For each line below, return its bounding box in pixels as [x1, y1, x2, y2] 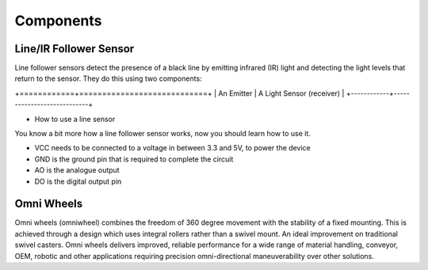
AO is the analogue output [34, 165, 120, 175]
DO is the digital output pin [34, 177, 122, 186]
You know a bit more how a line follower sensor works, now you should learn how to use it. [14, 129, 311, 139]
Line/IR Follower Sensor [14, 42, 135, 55]
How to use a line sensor [34, 114, 116, 124]
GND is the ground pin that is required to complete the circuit [34, 154, 234, 164]
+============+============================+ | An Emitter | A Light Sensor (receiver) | [14, 88, 345, 98]
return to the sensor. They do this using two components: [14, 74, 202, 83]
